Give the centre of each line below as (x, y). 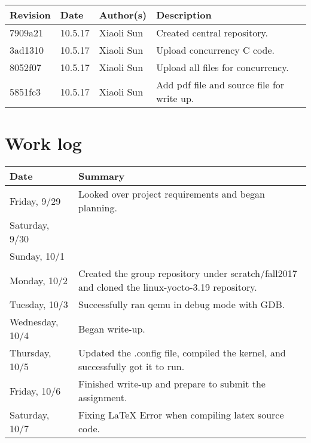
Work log (43, 143)
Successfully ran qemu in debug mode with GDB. (182, 304)
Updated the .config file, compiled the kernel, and (182, 353)
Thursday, (31, 353)
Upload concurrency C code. (215, 50)
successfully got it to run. (131, 367)
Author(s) (123, 15)
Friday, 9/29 (35, 201)
